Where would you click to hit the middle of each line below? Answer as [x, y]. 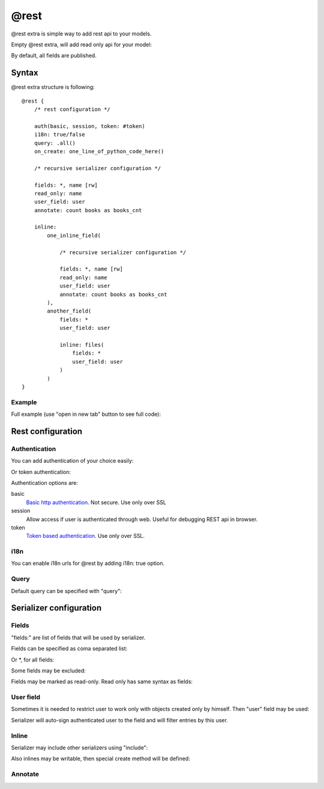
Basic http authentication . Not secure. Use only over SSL [96, 502]
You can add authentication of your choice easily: [72, 461]
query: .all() [55, 143]
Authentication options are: [44, 483]
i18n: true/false [59, 135]
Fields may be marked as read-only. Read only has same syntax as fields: [102, 681]
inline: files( [82, 345]
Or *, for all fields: [33, 660]
